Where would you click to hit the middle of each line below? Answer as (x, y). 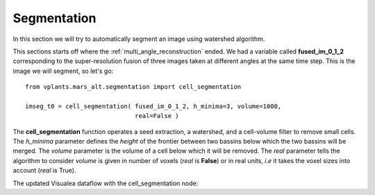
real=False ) (157, 116)
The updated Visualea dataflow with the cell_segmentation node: (106, 183)
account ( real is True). (44, 171)
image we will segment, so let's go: (63, 71)
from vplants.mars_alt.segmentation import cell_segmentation (133, 87)
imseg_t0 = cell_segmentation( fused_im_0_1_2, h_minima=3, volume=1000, (153, 106)
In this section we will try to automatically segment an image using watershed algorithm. (139, 39)
